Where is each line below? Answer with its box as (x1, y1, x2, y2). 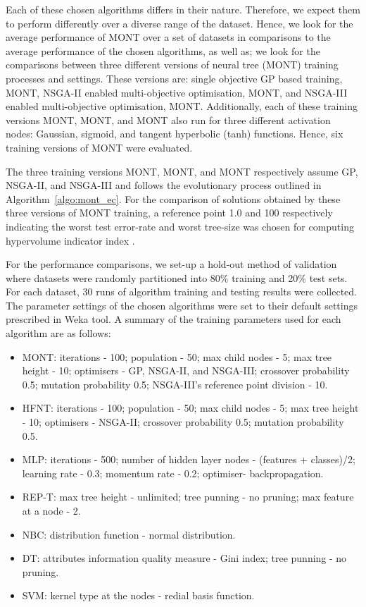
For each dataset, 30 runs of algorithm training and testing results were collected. (6, 284, 357, 299)
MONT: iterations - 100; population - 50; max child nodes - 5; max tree (22, 349, 332, 364)
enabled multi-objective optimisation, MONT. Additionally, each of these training (6, 99, 358, 114)
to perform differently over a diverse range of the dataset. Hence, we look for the (6, 16, 353, 30)
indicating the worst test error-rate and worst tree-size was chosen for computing (6, 219, 354, 233)
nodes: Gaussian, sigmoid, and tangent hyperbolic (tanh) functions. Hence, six (6, 126, 343, 141)
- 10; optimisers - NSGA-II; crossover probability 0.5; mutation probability (22, 415, 344, 429)
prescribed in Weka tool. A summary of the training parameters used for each (6, 312, 341, 326)
